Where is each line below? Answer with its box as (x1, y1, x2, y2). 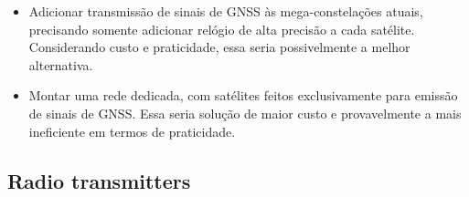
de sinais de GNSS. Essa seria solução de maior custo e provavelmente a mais (28, 103, 462, 122)
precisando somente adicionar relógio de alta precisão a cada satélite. (28, 19, 415, 38)
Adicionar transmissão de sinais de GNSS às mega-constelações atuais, (28, 2, 423, 20)
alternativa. (28, 55, 93, 74)
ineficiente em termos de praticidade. (28, 121, 236, 140)
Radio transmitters (7, 166, 191, 194)
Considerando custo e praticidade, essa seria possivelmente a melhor (28, 37, 410, 57)
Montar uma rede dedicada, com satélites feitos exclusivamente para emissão (28, 86, 458, 105)
